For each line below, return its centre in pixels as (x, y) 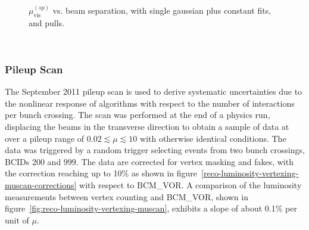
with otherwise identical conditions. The (213, 138)
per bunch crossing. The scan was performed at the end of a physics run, (138, 115)
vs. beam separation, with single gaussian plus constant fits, (162, 10)
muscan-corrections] (41, 184)
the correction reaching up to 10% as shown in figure (101, 173)
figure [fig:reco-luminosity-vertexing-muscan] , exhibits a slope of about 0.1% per (151, 208)
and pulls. (46, 22)
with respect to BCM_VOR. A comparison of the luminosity (191, 184)
